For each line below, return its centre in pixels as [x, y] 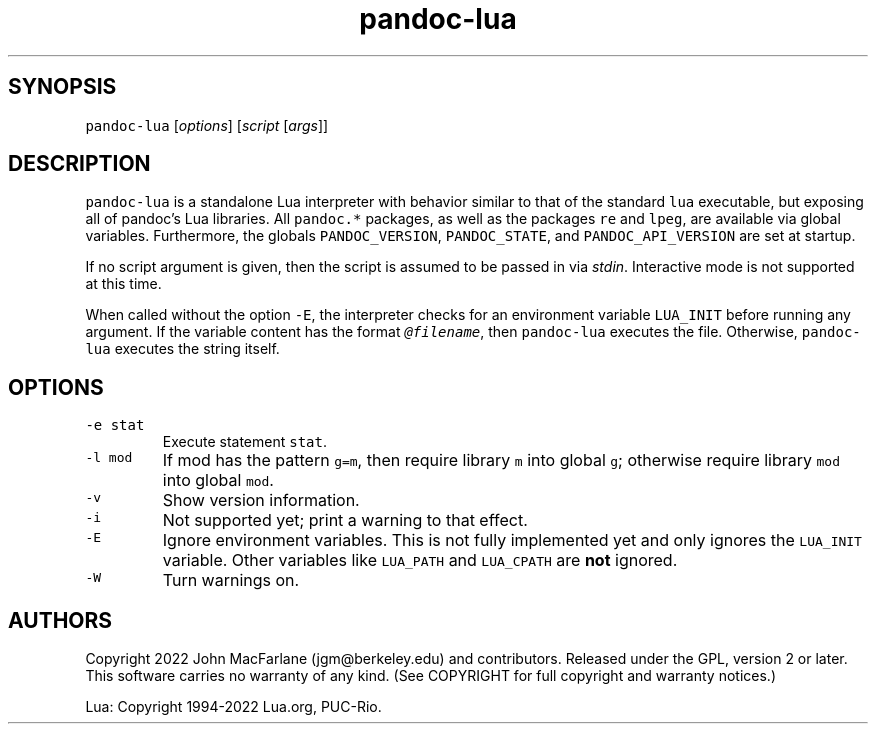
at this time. [123, 284]
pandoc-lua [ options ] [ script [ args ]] [207, 125]
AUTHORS [60, 620]
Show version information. [261, 500]
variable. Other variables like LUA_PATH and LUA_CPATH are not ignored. [420, 560]
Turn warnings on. [231, 580]
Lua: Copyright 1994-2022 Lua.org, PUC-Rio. [233, 707]
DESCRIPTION [79, 164]
